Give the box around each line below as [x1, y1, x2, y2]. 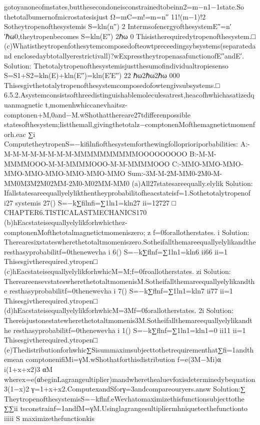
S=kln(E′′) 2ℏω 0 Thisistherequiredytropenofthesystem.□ [80, 30, 255, 41]
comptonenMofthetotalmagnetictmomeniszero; [4, 226, 145, 237]
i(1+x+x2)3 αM [4, 363, 53, 374]
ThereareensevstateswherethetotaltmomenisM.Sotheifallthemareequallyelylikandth [4, 275, 255, 286]
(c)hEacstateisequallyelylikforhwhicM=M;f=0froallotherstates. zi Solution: [4, 266, 231, 276]
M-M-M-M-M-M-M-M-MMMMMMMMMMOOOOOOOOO [4, 148, 187, 158]
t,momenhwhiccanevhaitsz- [45, 99, 127, 109]
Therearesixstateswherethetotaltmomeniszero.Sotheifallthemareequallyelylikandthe [4, 236, 256, 247]
